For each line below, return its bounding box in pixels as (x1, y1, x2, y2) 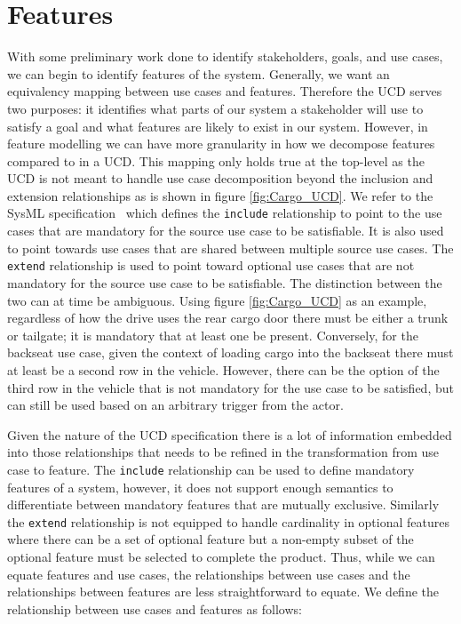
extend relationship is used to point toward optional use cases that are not (7, 256, 415, 275)
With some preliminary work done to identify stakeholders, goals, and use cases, (7, 47, 443, 66)
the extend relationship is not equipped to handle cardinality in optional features (7, 512, 449, 531)
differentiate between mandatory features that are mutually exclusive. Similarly (7, 495, 440, 514)
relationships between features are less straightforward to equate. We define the (7, 582, 440, 601)
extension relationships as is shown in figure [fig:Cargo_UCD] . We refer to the (7, 186, 433, 204)
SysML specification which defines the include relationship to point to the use (7, 204, 442, 222)
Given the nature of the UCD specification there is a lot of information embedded (7, 425, 452, 444)
